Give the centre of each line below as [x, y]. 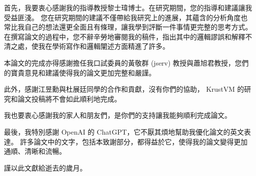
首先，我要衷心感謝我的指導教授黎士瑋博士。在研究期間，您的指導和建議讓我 [128, 7]
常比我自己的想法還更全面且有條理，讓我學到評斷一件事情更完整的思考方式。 [128, 27]
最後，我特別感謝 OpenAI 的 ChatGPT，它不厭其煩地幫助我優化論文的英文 [124, 131]
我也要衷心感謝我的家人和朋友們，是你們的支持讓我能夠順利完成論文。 [118, 115]
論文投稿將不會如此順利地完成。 [69, 98]
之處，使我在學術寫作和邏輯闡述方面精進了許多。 [90, 46]
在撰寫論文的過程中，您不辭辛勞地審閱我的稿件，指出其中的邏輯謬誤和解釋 [125, 36]
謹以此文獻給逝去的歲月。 [45, 167]
